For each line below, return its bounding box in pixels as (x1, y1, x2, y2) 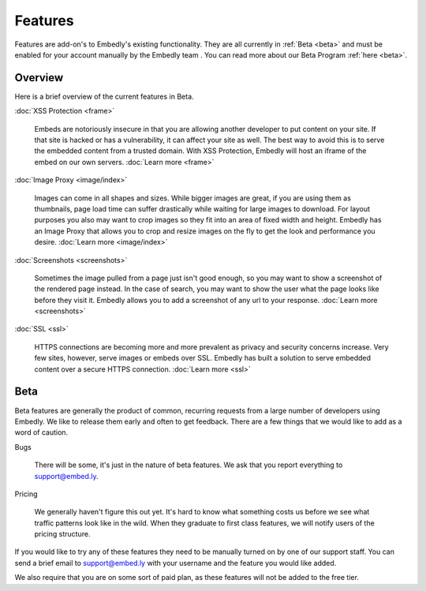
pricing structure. (34, 529, 91, 539)
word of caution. (14, 428, 69, 437)
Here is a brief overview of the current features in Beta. (14, 92, 194, 101)
